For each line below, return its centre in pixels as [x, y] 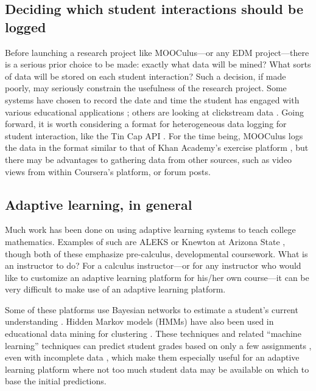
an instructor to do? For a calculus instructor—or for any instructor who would [153, 265]
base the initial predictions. [56, 381]
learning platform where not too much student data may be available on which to [157, 369]
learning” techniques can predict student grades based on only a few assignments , [158, 345]
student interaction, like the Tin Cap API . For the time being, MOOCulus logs [154, 135]
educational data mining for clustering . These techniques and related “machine [153, 334]
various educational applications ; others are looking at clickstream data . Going [154, 112]
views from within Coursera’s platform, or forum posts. [108, 171]
